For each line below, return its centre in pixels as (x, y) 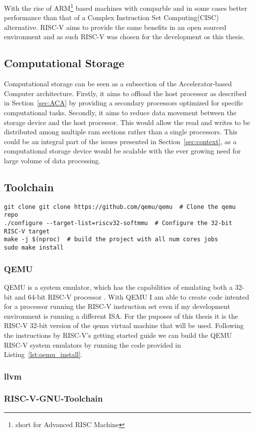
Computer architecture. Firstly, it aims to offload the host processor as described (125, 93)
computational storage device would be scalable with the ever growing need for (122, 151)
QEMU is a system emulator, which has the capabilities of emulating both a (118, 287)
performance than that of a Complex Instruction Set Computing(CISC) (112, 17)
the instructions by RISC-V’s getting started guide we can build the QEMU (118, 335)
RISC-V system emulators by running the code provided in (93, 344)
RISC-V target (27, 231)
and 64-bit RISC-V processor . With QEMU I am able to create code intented (132, 296)
